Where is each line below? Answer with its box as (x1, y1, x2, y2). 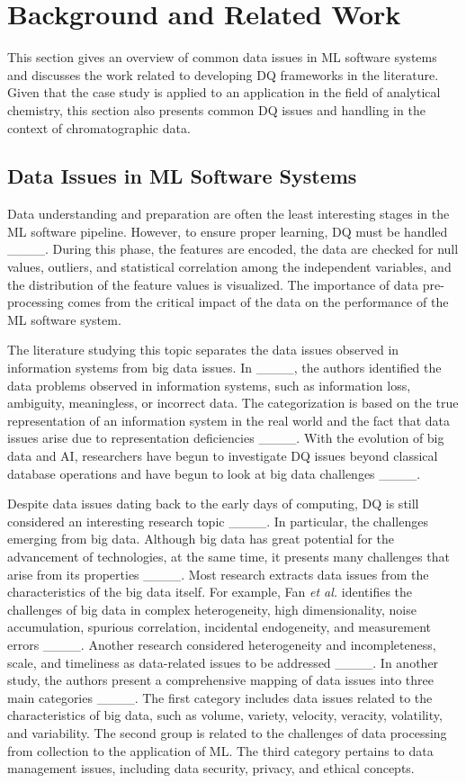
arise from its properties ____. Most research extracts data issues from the (7, 564, 429, 583)
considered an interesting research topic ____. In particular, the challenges (7, 511, 428, 530)
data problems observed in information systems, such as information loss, (7, 375, 411, 394)
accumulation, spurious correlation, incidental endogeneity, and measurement (7, 617, 431, 636)
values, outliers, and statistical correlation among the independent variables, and (7, 257, 452, 276)
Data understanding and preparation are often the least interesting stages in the (7, 204, 450, 223)
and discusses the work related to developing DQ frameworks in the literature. (7, 65, 439, 84)
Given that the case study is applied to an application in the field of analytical (7, 83, 441, 102)
